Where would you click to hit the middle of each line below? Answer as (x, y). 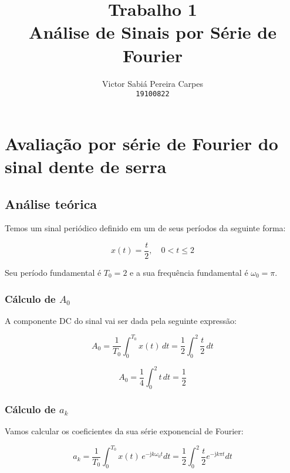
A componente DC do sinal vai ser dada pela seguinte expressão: (121, 320)
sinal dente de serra (86, 166)
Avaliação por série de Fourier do (141, 143)
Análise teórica (51, 203)
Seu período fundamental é (53, 272)
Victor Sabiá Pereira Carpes (153, 83)
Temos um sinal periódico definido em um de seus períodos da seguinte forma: (145, 228)
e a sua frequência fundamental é (189, 272)
